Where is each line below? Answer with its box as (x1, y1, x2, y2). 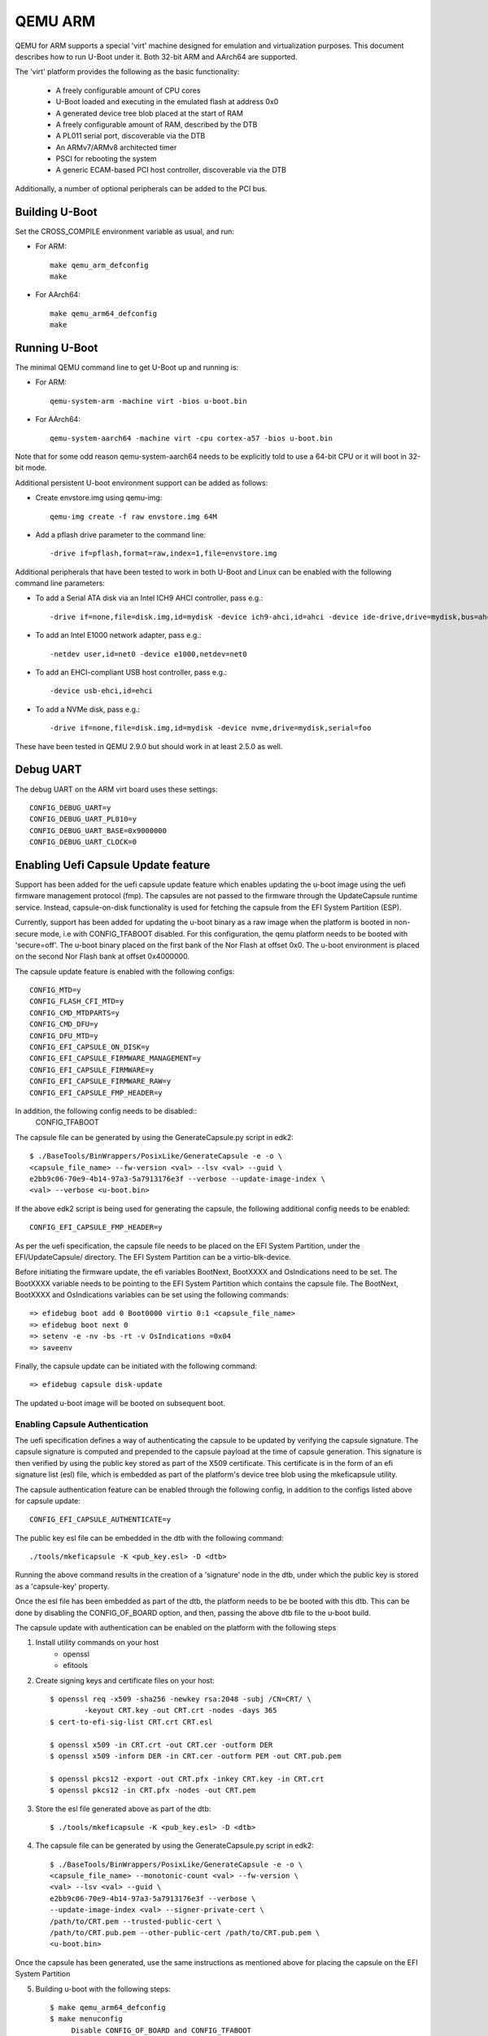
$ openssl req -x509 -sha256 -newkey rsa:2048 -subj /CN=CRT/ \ (50, 1694, 312, 1704)
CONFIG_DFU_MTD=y (29, 1031, 98, 1040)
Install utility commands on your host (35, 1638, 159, 1648)
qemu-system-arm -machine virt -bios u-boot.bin (50, 396, 247, 406)
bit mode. (15, 463, 47, 472)
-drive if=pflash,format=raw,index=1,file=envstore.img (50, 549, 277, 558)
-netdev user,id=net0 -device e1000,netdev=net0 (50, 649, 247, 659)
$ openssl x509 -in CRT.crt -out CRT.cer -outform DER (50, 1740, 273, 1749)
